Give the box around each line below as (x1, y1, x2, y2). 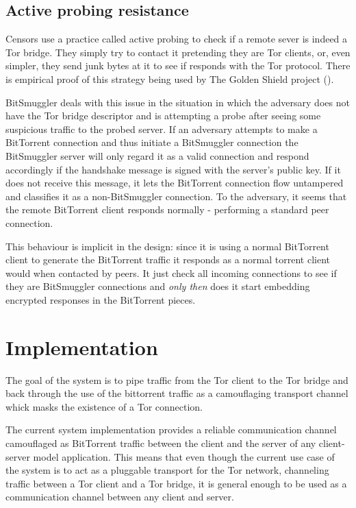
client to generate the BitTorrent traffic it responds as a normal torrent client (5, 252, 330, 267)
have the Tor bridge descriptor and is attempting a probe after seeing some (5, 108, 321, 123)
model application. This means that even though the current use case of (33, 449, 335, 463)
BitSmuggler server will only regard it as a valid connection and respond (5, 148, 309, 162)
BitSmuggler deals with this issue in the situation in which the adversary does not (5, 95, 350, 109)
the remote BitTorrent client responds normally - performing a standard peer (5, 202, 329, 217)
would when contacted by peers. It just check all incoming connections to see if (5, 265, 337, 280)
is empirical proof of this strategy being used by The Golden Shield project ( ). (5, 71, 334, 86)
